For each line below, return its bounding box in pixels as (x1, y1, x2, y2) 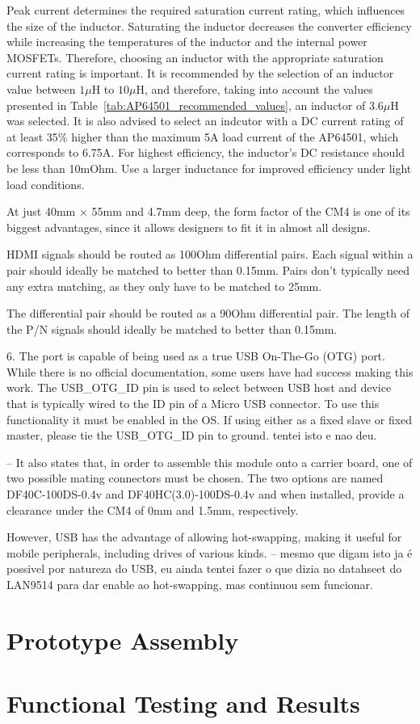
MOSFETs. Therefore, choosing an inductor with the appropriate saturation (6, 48, 384, 65)
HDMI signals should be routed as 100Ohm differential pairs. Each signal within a (6, 246, 414, 263)
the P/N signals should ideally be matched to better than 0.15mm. (6, 320, 338, 337)
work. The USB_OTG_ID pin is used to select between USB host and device (6, 379, 392, 396)
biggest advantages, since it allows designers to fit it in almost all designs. (6, 218, 371, 235)
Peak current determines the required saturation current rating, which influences (6, 2, 405, 18)
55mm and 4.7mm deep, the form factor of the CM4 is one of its (91, 203, 410, 220)
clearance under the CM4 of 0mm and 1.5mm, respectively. (6, 501, 299, 518)
